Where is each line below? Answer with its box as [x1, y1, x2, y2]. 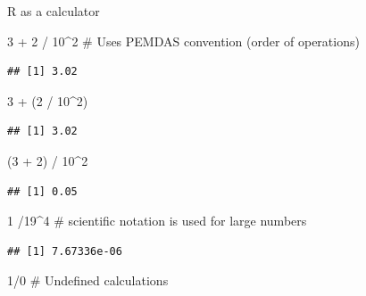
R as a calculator [7, 2, 100, 20]
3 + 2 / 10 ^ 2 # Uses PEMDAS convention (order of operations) [7, 31, 360, 50]
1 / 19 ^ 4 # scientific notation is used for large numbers [7, 211, 307, 230]
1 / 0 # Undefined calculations [7, 271, 169, 290]
